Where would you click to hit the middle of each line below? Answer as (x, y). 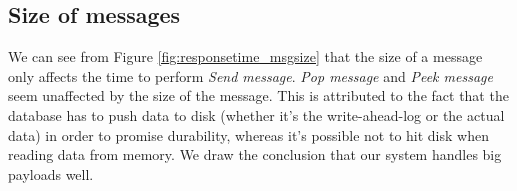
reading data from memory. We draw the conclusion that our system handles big (255, 154)
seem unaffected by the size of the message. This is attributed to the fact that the (258, 95)
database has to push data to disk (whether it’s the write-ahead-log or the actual (256, 114)
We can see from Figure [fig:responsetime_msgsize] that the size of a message (245, 56)
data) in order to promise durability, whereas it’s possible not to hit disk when (248, 134)
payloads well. (51, 173)
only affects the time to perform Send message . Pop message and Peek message (250, 75)
